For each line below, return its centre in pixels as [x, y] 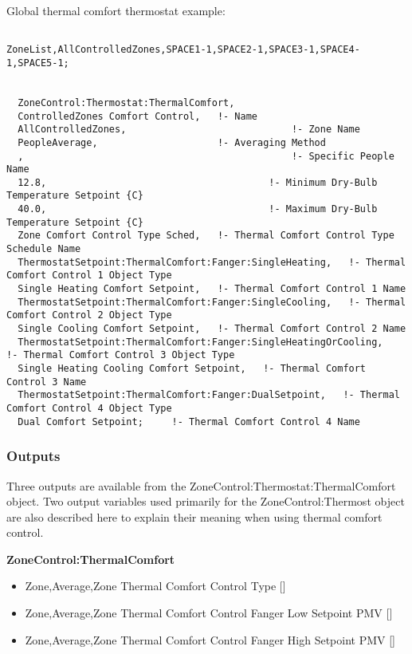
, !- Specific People [206, 156]
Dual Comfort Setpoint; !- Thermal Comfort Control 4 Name [189, 422]
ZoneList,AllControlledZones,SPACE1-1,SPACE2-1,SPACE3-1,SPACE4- [183, 50]
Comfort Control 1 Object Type [89, 276]
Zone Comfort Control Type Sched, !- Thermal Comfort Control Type [206, 236]
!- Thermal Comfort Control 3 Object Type [121, 355]
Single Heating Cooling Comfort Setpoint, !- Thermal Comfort [192, 368]
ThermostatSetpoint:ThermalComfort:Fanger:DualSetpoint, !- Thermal [209, 395]
